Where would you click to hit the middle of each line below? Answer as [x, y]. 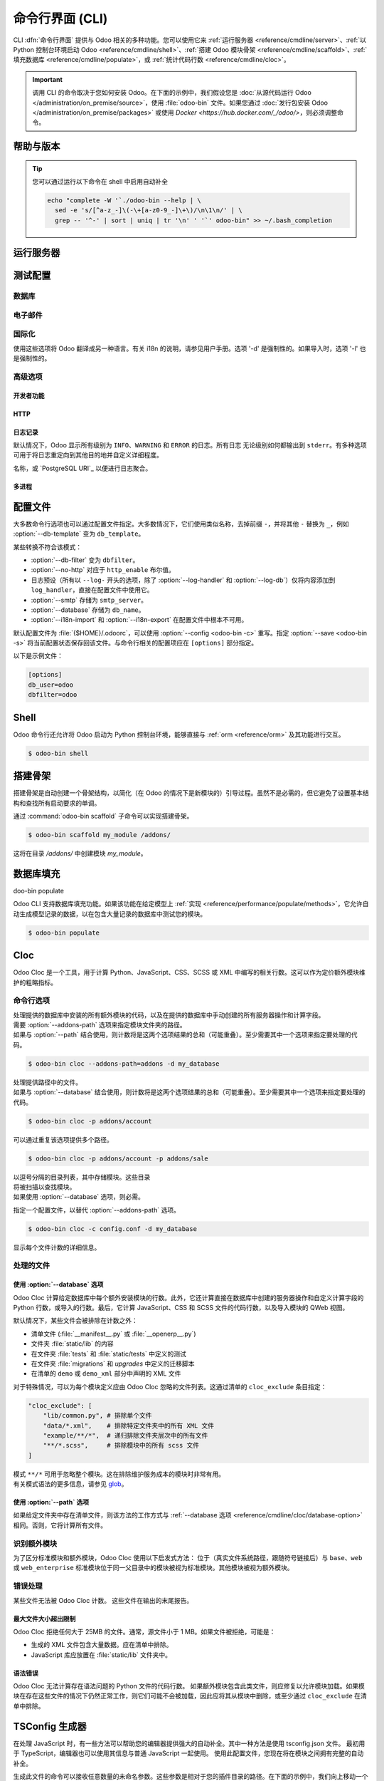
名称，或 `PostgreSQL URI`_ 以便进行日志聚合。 [82, 468]
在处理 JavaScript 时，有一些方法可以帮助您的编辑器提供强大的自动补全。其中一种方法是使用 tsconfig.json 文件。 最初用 [189, 1743]
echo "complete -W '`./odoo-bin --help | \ [124, 201]
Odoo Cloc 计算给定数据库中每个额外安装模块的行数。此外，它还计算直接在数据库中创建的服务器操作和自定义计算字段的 [188, 1297]
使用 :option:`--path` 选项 [51, 1502]
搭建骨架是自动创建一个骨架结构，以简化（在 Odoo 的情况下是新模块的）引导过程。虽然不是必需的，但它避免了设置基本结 [191, 793]
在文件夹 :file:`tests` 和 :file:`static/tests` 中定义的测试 [108, 1354]
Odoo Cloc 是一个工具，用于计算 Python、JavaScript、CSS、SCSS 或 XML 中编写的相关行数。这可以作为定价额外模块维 [189, 972]
